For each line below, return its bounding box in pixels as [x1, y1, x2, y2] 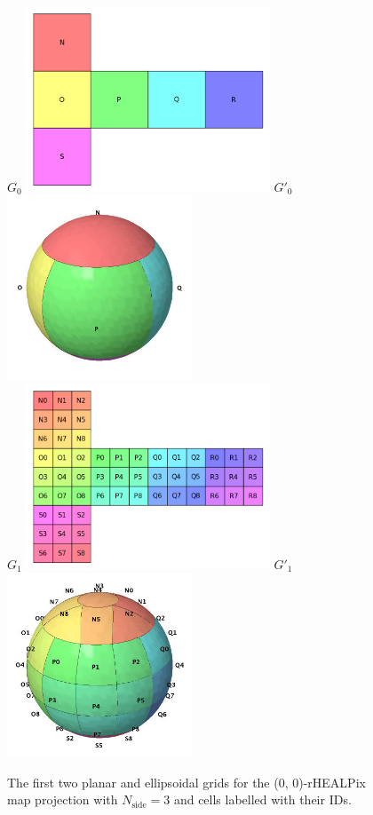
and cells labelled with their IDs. [173, 790, 352, 809]
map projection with [7, 790, 118, 809]
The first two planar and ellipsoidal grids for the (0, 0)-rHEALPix [7, 772, 366, 791]
